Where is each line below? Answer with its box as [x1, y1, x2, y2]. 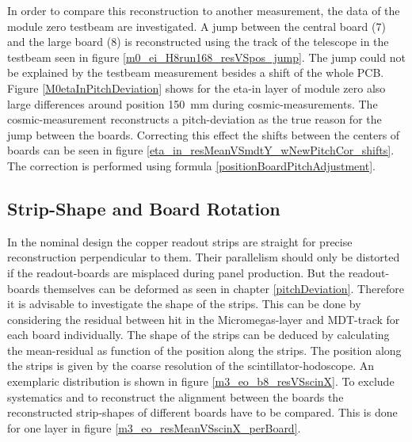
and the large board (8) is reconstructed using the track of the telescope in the [7, 33, 389, 50]
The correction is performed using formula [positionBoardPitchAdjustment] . [7, 157, 376, 173]
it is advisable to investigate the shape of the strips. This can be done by [7, 295, 361, 312]
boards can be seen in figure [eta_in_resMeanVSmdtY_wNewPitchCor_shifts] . [7, 142, 395, 158]
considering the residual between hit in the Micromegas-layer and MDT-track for [7, 311, 400, 327]
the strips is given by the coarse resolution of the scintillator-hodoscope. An [7, 357, 375, 374]
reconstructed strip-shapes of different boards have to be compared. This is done [7, 404, 398, 421]
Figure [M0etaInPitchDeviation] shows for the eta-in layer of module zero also [7, 79, 386, 96]
